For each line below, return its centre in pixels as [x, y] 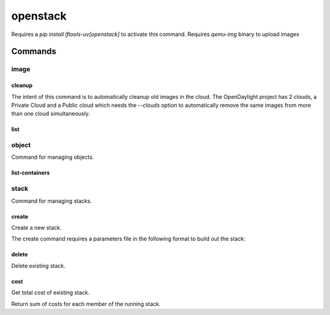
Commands [34, 52]
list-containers [31, 173]
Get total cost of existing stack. [50, 292]
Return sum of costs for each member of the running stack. [86, 304]
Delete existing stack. [38, 266]
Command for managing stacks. [52, 201]
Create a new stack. [36, 227]
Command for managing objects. [53, 157]
